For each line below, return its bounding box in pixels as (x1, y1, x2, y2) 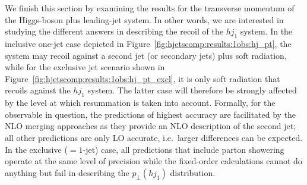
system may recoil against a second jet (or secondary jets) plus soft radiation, (5, 49, 287, 61)
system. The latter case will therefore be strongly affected (87, 84, 297, 96)
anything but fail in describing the (5, 166, 129, 178)
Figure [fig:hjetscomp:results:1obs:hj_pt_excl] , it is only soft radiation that (5, 72, 280, 84)
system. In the (240, 25, 293, 37)
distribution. (170, 166, 216, 178)
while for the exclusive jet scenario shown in (5, 61, 165, 73)
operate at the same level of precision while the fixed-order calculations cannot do (5, 155, 302, 167)
